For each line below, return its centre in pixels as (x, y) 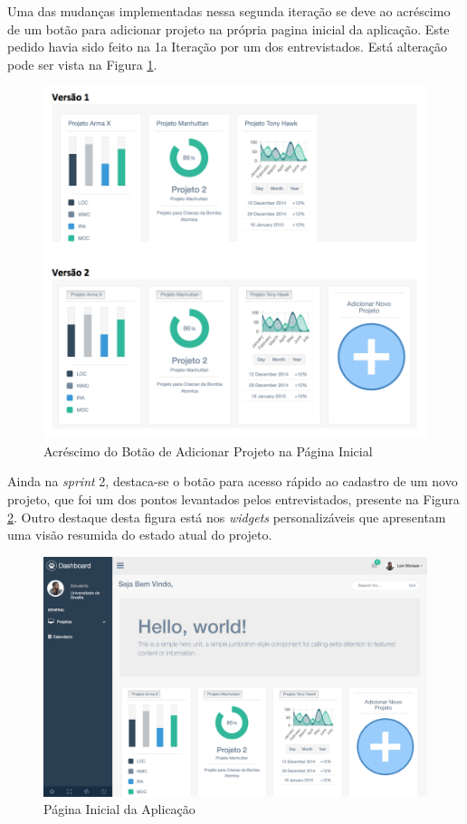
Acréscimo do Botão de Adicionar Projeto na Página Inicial (208, 450)
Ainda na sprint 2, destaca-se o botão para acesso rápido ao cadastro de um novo (233, 481)
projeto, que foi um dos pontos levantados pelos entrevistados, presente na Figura (233, 499)
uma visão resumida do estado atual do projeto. (140, 535)
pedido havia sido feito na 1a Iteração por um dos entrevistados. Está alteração (228, 47)
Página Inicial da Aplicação (119, 809)
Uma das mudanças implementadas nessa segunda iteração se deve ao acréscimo (229, 11)
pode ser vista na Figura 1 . (82, 64)
